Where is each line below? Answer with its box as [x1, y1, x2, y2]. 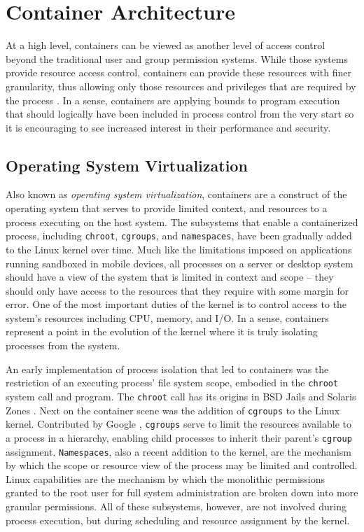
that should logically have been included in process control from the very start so [6, 106, 354, 121]
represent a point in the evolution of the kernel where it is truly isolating [6, 324, 318, 339]
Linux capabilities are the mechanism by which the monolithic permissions [6, 471, 325, 486]
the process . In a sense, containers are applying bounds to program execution [6, 92, 340, 107]
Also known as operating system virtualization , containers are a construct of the [6, 187, 347, 202]
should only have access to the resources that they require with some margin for [6, 283, 349, 297]
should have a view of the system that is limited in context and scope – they [6, 269, 334, 284]
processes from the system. [6, 338, 120, 353]
